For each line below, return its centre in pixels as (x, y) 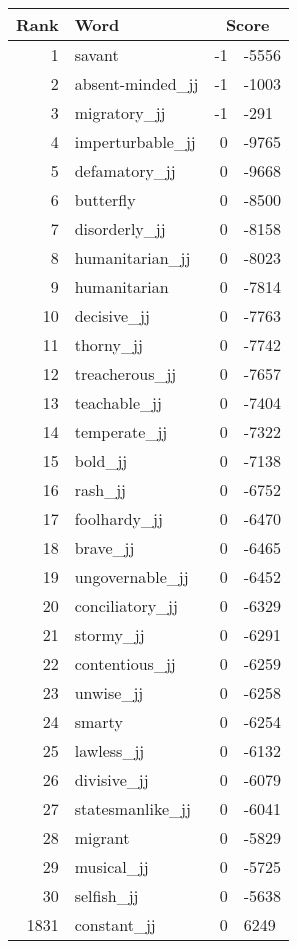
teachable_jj (118, 402)
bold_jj (101, 460)
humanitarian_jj (132, 257)
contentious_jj (125, 663)
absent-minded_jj (136, 83)
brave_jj (104, 547)
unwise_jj (109, 692)
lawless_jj (109, 750)
